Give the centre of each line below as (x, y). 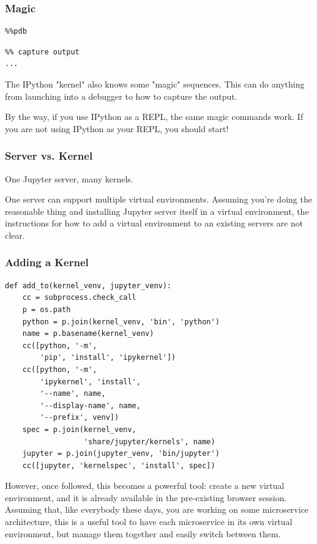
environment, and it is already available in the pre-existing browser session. (146, 497)
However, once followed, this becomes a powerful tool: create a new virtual (145, 486)
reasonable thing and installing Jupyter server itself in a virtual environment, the (157, 211)
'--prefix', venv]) (80, 418)
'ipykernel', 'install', (90, 382)
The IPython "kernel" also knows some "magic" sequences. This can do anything (155, 84)
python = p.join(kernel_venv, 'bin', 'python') (121, 322)
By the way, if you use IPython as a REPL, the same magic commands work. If (154, 117)
